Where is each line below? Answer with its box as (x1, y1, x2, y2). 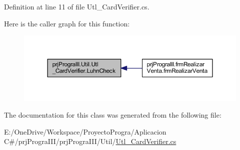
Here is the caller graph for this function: (4, 18, 130, 28)
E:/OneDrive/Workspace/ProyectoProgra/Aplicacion (4, 126, 166, 137)
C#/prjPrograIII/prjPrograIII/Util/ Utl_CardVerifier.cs (4, 136, 176, 147)
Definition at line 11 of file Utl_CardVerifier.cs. (4, 1, 149, 11)
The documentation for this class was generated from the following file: (4, 110, 221, 120)
